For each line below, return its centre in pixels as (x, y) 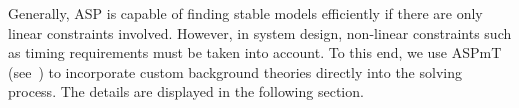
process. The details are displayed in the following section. (186, 91)
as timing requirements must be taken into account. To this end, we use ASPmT (255, 52)
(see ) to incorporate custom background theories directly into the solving (235, 71)
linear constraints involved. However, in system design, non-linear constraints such (260, 32)
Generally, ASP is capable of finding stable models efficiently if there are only (245, 13)
